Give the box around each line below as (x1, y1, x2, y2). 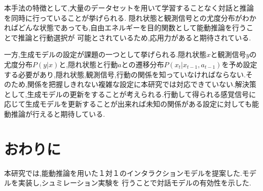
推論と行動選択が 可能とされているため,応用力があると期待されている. (18, 32, 251, 42)
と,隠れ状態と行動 (59, 59, 118, 69)
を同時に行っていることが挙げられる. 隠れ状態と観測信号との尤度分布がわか (4, 12, 256, 23)
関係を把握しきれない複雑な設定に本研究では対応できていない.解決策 (27, 79, 256, 89)
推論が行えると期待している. (11, 108, 105, 119)
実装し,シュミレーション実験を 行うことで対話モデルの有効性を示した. (18, 177, 251, 188)
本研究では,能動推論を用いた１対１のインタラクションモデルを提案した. (4, 167, 242, 178)
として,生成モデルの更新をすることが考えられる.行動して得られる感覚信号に (4, 88, 256, 99)
